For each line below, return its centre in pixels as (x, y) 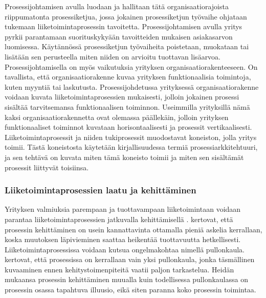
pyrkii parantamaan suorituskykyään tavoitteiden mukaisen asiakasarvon (119, 36)
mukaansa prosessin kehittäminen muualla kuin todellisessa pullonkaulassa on (126, 279)
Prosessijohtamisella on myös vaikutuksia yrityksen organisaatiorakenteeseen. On (131, 66)
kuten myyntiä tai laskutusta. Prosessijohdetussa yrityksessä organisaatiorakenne (132, 86)
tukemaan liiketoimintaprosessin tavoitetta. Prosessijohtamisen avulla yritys (124, 26)
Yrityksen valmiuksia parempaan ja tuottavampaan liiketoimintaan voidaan (123, 209)
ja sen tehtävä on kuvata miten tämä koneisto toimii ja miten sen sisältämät (124, 157)
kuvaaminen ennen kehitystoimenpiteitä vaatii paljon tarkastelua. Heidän (119, 269)
